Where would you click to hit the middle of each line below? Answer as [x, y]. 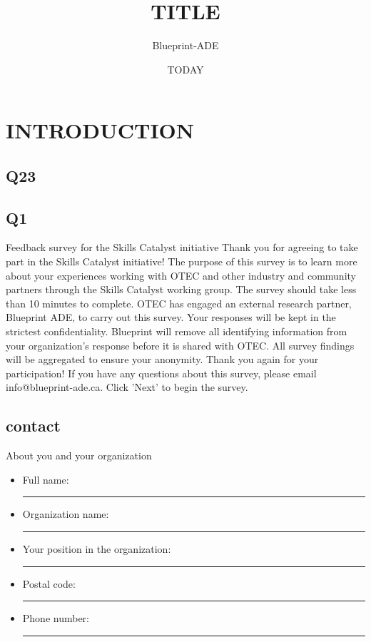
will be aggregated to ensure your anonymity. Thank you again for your [162, 359]
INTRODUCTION [100, 130]
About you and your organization [79, 455]
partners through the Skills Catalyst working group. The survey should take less [181, 289]
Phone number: [56, 618]
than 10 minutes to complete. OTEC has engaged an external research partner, [179, 303]
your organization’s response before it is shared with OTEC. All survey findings [180, 345]
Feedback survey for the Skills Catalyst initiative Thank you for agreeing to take [182, 247]
